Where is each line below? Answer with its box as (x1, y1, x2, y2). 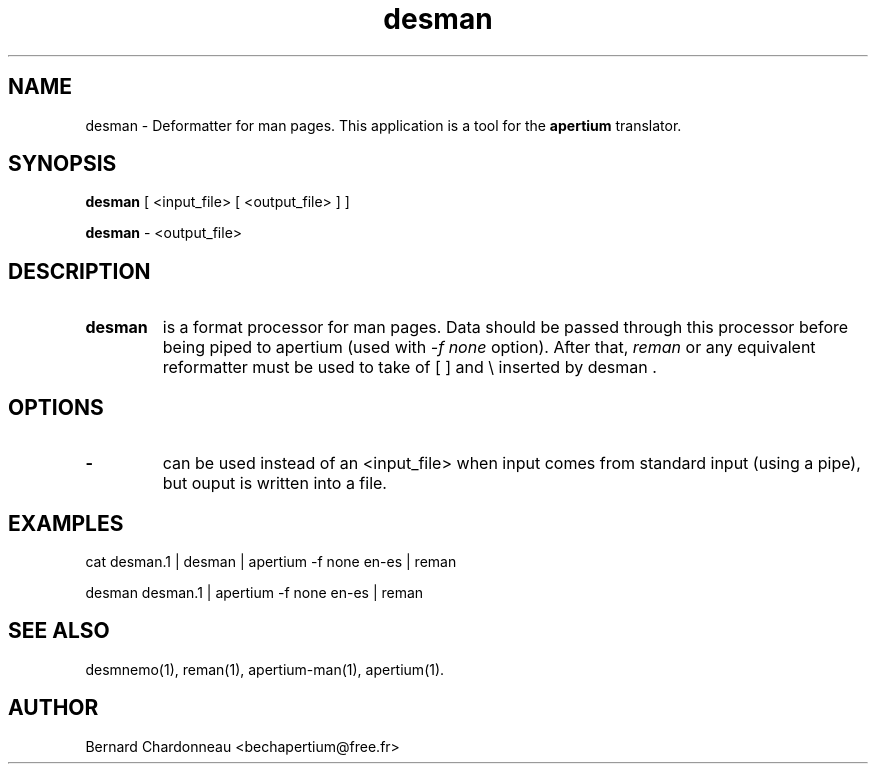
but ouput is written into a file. (162, 473, 387, 494)
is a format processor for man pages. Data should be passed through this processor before (162, 317, 849, 338)
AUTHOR (8, 695, 99, 721)
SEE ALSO (8, 618, 110, 644)
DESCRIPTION (8, 258, 151, 284)
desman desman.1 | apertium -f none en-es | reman (85, 583, 424, 601)
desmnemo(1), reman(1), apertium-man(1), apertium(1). (85, 660, 445, 678)
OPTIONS (8, 394, 104, 420)
